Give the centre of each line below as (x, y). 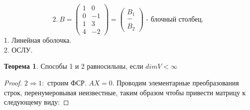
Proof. (13, 82)
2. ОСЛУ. (18, 49)
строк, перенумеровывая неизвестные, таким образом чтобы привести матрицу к (125, 92)
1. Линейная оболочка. (38, 40)
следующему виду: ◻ (37, 102)
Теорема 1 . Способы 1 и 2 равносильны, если (74, 66)
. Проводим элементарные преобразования (176, 82)
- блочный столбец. (175, 19)
